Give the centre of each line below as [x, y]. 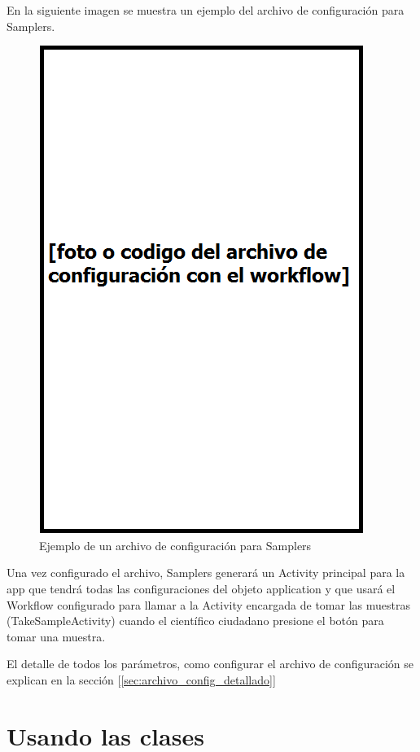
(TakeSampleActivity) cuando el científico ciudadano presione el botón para [195, 621]
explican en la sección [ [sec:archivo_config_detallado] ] [141, 679]
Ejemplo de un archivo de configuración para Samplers [175, 545]
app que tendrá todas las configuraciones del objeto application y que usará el [201, 588]
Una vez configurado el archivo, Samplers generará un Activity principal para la [206, 573]
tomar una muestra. [56, 636]
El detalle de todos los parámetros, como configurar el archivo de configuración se [210, 664]
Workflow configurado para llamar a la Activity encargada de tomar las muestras [208, 604]
